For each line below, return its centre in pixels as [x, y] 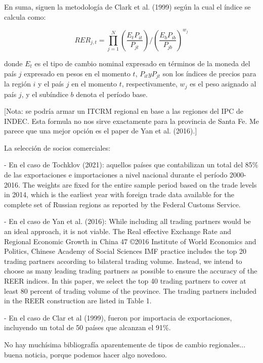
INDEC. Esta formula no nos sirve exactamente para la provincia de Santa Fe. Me [131, 121]
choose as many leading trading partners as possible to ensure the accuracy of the [131, 271]
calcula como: [25, 16]
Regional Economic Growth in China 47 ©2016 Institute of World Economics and [130, 241]
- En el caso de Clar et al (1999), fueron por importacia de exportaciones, [118, 317]
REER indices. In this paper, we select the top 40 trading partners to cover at [125, 281]
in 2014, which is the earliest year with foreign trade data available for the [119, 194]
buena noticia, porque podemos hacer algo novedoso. [85, 354]
